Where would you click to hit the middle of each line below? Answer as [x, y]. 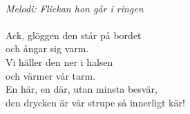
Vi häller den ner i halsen [59, 61]
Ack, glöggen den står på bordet [74, 35]
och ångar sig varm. [47, 48]
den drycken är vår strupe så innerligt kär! [95, 102]
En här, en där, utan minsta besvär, [82, 89]
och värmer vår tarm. [51, 75]
